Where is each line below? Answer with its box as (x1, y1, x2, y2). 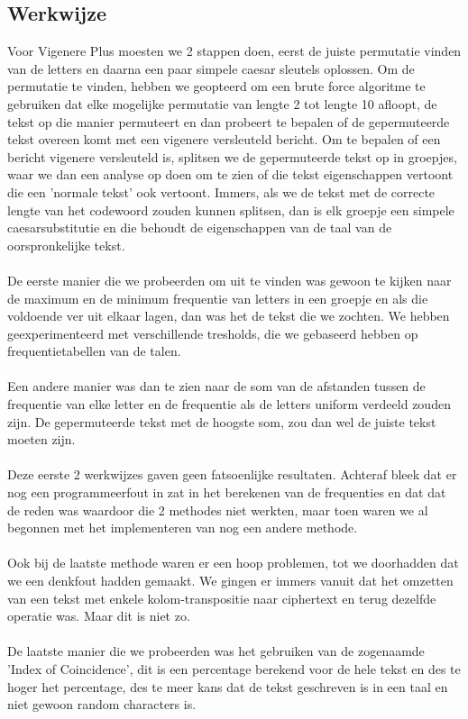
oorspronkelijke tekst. (7, 235, 125, 254)
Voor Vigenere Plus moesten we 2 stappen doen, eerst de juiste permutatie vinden (7, 41, 462, 60)
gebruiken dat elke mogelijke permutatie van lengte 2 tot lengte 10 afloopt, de (7, 94, 437, 113)
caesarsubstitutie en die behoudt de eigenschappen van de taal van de (7, 218, 392, 237)
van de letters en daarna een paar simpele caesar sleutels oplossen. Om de (7, 59, 415, 77)
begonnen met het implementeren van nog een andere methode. (7, 518, 358, 537)
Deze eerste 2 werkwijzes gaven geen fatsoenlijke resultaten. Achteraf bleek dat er (7, 465, 457, 484)
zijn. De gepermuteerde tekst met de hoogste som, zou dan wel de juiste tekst (7, 412, 436, 431)
